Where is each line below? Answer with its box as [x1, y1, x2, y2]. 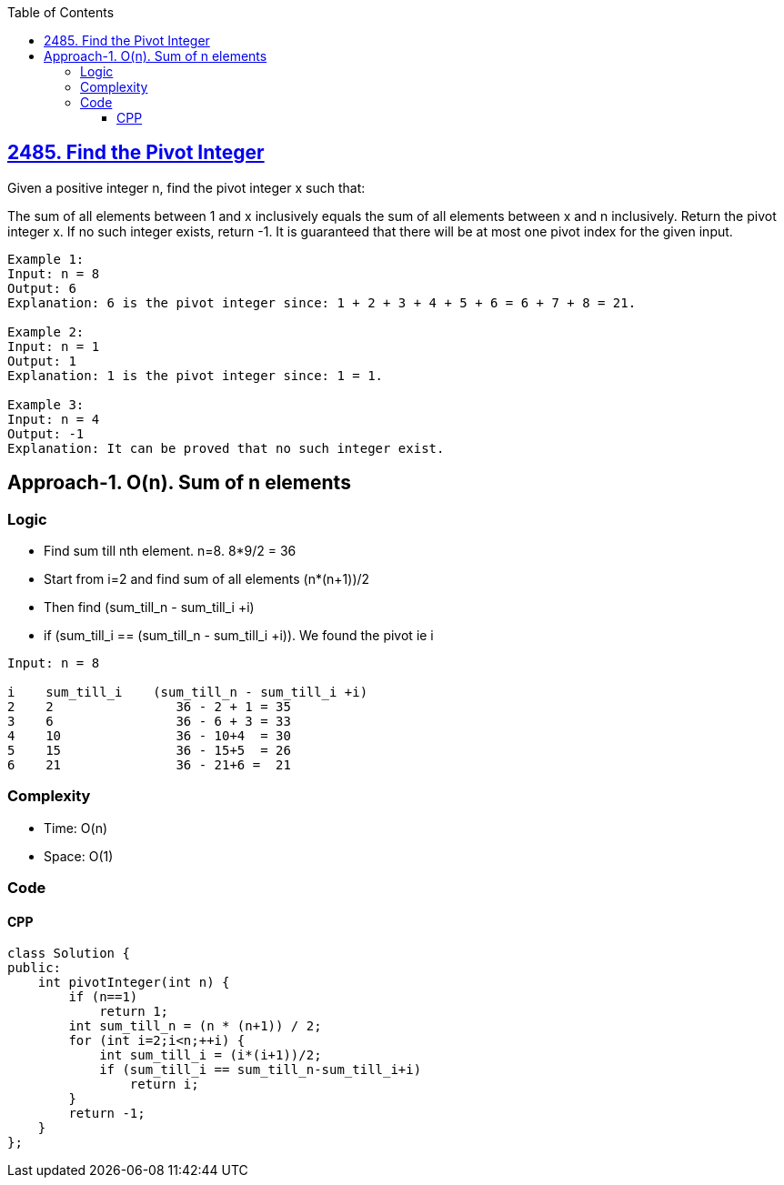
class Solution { [7, 946, 130, 961]
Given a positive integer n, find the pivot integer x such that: [7, 179, 366, 196]
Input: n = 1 [7, 338, 100, 354]
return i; [129, 1077, 199, 1092]
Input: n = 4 [7, 411, 100, 427]
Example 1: [7, 251, 85, 266]
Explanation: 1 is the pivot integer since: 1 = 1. [7, 367, 384, 383]
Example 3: [7, 397, 85, 412]
